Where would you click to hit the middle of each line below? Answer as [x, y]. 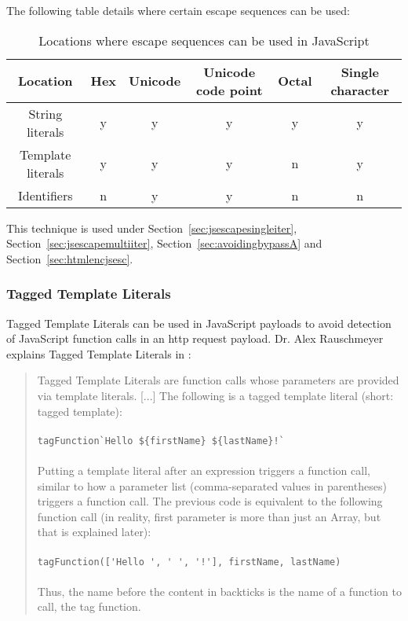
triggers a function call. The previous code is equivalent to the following [210, 501]
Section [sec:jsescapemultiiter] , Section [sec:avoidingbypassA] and [164, 243]
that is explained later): [94, 532]
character [360, 90]
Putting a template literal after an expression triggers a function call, [204, 470]
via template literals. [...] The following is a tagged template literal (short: [215, 395]
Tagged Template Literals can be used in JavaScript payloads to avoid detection [199, 323]
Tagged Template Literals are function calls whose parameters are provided [218, 380]
